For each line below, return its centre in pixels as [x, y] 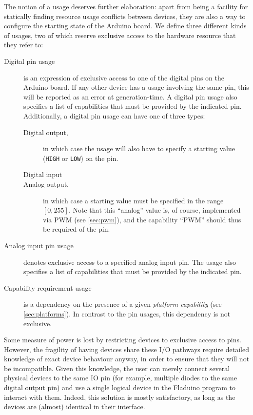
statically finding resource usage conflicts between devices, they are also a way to [125, 16]
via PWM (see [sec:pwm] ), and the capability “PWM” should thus [142, 219]
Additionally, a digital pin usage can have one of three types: [114, 115]
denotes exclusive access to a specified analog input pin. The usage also [130, 262]
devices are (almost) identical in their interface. [75, 406]
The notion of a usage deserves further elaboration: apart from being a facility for [126, 6]
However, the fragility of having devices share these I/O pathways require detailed [126, 349]
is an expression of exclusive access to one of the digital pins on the [124, 77]
